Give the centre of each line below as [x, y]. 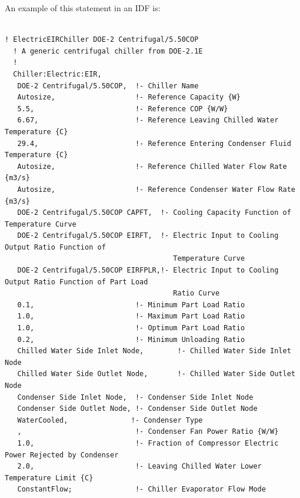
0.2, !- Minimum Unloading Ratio [131, 339]
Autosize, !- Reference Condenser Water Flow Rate [156, 189]
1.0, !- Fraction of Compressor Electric [148, 443]
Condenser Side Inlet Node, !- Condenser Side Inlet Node [135, 397]
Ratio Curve [196, 293]
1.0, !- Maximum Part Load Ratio [131, 316]
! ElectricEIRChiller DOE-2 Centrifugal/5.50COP [102, 40]
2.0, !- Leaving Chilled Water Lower [139, 467]
